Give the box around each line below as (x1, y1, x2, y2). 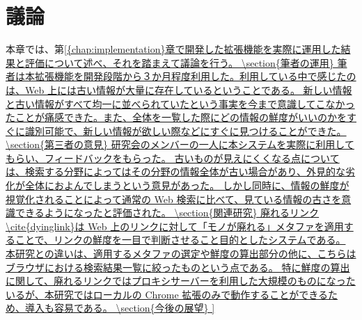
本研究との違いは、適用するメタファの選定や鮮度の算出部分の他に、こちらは (6, 246, 356, 261)
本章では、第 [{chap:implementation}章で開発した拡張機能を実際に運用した (6, 42, 341, 56)
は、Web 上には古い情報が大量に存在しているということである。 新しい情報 (6, 82, 352, 97)
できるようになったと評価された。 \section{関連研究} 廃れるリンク (15, 205, 320, 220)
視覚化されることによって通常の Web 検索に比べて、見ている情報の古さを (6, 191, 342, 206)
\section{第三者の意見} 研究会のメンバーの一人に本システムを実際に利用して (6, 137, 354, 152)
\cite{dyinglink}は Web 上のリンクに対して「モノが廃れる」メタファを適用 (6, 218, 344, 233)
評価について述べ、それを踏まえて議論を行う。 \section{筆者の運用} (24, 55, 334, 70)
